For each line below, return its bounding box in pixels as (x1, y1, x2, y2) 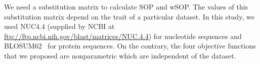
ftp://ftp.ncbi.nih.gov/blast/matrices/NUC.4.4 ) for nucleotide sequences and (4, 30, 242, 41)
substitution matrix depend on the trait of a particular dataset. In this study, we (4, 11, 254, 21)
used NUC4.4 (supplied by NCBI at (4, 21, 115, 31)
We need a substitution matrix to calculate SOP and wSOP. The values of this (4, 1, 248, 11)
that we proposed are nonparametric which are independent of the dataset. (4, 50, 236, 60)
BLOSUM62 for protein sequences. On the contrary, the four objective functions (4, 40, 256, 51)
